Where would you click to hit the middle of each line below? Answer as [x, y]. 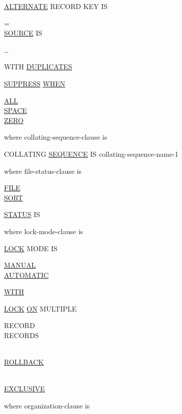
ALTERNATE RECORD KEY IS [56, 6]
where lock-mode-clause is [44, 231]
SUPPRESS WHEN [35, 83]
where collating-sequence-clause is [55, 137]
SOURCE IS [23, 33]
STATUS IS [22, 214]
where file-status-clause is [43, 171]
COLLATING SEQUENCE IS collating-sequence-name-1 [91, 153]
